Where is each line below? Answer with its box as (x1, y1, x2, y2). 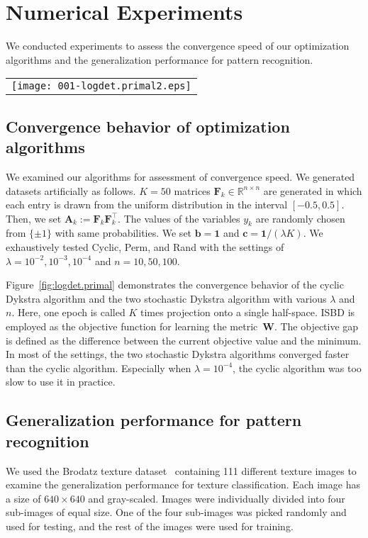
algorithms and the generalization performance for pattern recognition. (6, 52, 313, 67)
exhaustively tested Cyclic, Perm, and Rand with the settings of (6, 240, 284, 254)
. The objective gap (274, 319, 359, 334)
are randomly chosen (255, 211, 345, 225)
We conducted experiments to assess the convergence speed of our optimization (6, 38, 350, 53)
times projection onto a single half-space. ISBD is (140, 305, 355, 320)
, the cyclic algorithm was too (233, 360, 362, 375)
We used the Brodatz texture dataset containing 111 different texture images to (6, 463, 357, 478)
